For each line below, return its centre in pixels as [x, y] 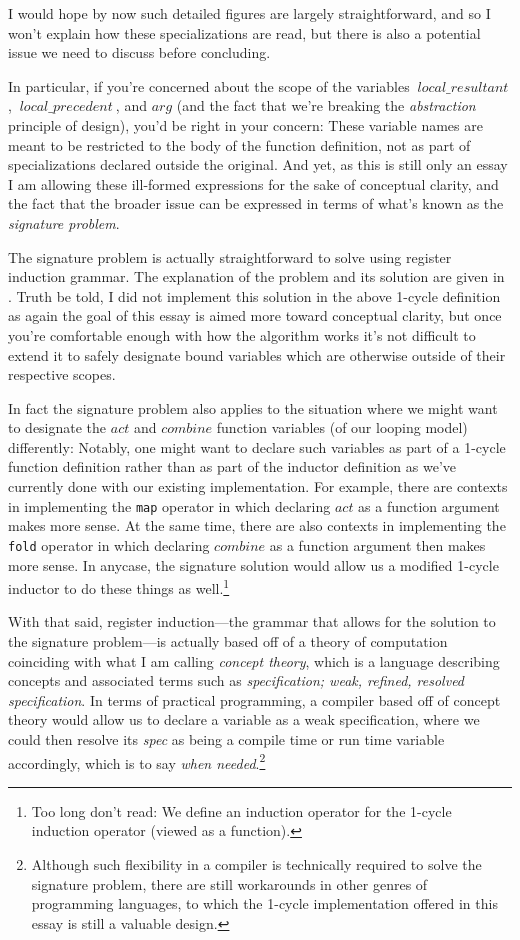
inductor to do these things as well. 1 [119, 586]
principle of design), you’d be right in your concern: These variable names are [245, 124]
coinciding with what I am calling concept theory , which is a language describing [254, 660]
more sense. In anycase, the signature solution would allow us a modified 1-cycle [253, 564]
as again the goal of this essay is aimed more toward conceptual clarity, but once [255, 315]
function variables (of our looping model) [342, 427]
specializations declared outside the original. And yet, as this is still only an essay [258, 164]
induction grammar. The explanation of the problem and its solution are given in [256, 276]
